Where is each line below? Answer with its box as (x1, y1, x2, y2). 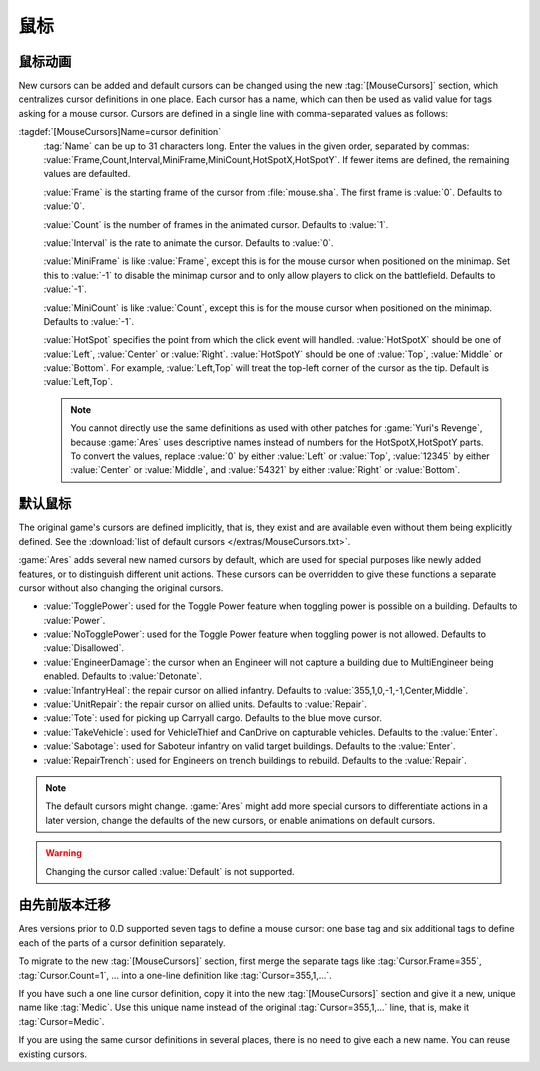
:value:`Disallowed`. (43, 642, 125, 654)
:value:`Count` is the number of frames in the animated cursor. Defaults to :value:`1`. (43, 218, 389, 230)
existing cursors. (18, 1048, 88, 1060)
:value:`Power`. (43, 614, 106, 626)
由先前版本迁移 (18, 896, 111, 914)
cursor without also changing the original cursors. (18, 581, 224, 594)
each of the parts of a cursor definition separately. (18, 936, 226, 949)
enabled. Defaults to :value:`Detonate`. (43, 670, 202, 682)
